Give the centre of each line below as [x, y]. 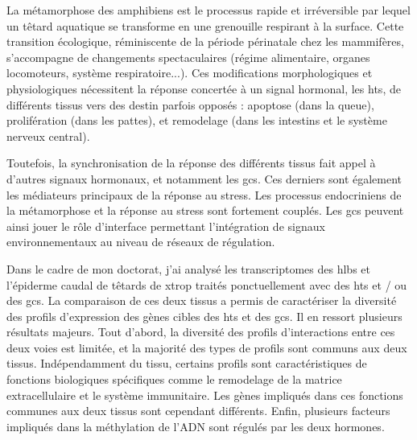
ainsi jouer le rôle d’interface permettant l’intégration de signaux [166, 226]
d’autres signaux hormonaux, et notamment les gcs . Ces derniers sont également [204, 178]
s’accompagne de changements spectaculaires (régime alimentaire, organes [188, 57]
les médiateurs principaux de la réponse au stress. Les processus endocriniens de [204, 194]
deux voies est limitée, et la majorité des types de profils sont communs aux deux [207, 347]
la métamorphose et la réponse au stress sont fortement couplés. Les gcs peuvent [205, 210]
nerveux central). [48, 136]
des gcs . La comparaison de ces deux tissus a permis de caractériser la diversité [202, 300]
